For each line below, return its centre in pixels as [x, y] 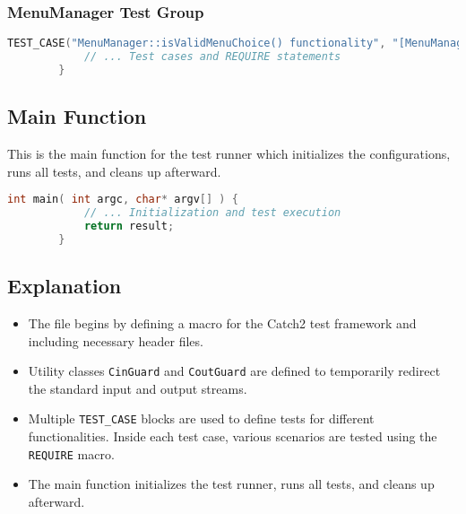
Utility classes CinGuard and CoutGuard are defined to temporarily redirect [234, 371]
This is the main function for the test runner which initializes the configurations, [229, 154]
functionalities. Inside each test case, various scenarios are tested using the [233, 436]
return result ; [129, 226]
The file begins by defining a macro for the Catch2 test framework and [222, 322]
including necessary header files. [116, 340]
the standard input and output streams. [138, 388]
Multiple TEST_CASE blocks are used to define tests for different [201, 418]
